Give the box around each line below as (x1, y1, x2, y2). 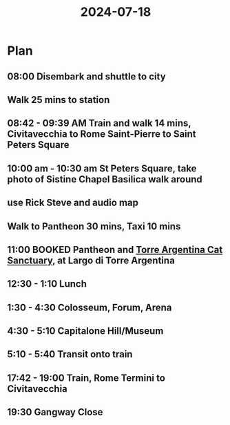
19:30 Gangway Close (7, 406, 103, 418)
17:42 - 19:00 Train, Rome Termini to (7, 372, 165, 384)
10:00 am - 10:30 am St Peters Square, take (7, 162, 197, 174)
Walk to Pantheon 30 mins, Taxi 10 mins (7, 220, 181, 232)
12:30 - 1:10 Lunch (7, 278, 87, 290)
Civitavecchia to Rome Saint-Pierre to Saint (7, 129, 196, 140)
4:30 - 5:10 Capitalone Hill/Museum (7, 325, 164, 337)
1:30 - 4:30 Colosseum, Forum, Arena (7, 301, 172, 313)
